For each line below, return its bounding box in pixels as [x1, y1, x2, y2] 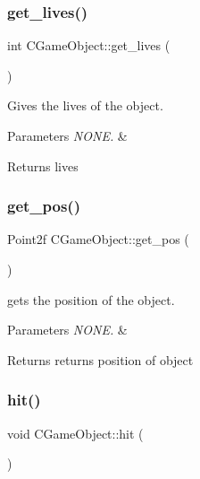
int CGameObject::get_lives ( [7, 36, 171, 55]
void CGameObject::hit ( [7, 423, 144, 442]
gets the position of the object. [7, 290, 175, 309]
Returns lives [7, 156, 79, 175]
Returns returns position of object [7, 350, 194, 369]
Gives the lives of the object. [7, 96, 163, 115]
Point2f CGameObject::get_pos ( [7, 230, 189, 248]
